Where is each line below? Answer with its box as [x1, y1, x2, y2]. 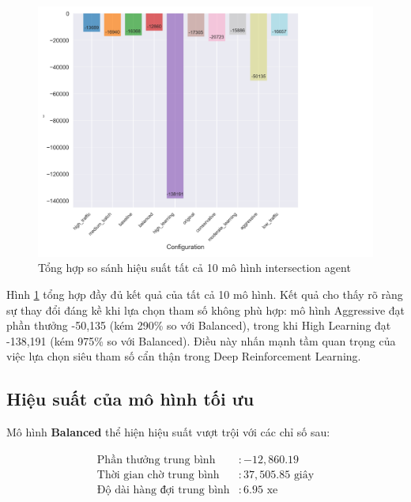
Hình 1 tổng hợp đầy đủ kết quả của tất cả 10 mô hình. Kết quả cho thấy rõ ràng [6, 285, 403, 302]
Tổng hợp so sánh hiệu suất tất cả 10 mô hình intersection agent [38, 259, 351, 276]
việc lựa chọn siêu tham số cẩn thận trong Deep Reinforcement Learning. [6, 348, 361, 364]
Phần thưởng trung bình [96, 454, 216, 466]
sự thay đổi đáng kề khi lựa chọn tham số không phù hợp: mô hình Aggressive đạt [6, 301, 405, 318]
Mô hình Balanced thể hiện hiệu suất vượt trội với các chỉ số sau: [6, 424, 330, 440]
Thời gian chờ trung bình [96, 469, 220, 481]
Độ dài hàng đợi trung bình [96, 484, 230, 496]
